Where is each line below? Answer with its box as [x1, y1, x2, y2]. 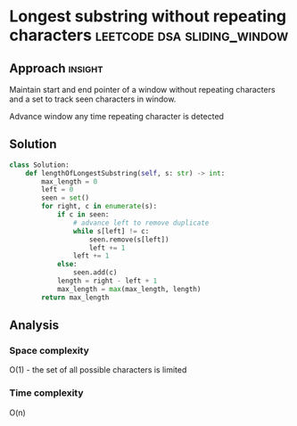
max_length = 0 [41, 176, 98, 186]
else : [56, 260, 78, 269]
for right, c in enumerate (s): [41, 202, 158, 211]
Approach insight [9, 61, 104, 76]
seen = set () [41, 193, 90, 202]
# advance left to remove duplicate [72, 218, 210, 227]
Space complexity [9, 345, 89, 356]
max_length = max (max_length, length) [56, 284, 202, 293]
